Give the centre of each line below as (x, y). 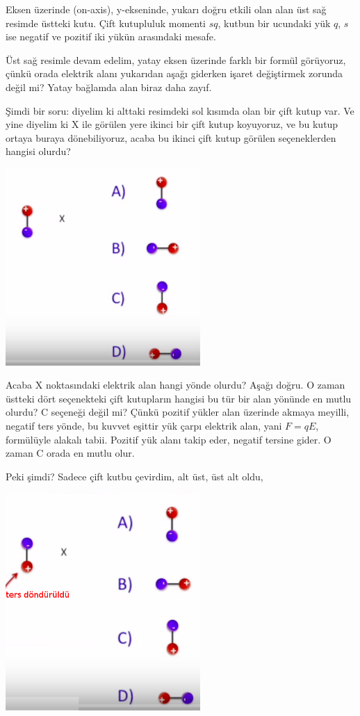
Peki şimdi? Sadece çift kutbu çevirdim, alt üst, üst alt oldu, (134, 476)
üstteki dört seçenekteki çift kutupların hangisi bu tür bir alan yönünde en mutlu (179, 398)
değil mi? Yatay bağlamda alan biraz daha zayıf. (109, 87)
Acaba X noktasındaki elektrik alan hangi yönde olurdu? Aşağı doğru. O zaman (175, 385)
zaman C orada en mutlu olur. (70, 453)
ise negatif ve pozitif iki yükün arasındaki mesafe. (111, 36)
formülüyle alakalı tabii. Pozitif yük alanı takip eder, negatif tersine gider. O (169, 439)
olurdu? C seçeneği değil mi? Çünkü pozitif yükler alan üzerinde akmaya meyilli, (178, 412)
